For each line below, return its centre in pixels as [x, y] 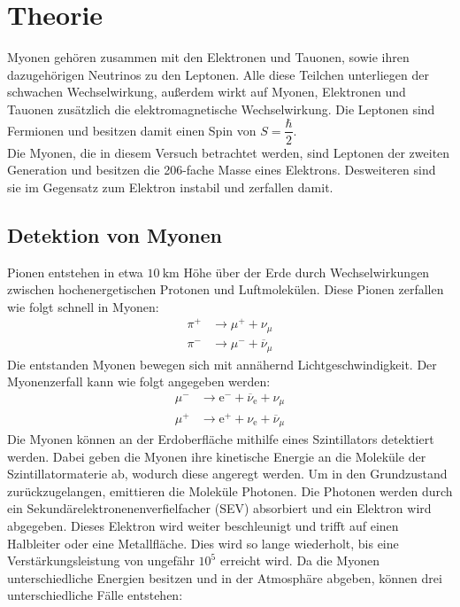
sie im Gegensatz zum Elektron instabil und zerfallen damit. [170, 187]
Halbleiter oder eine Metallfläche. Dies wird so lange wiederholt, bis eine [203, 543]
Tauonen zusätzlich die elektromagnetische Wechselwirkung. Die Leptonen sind [221, 109]
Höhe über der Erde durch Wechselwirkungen [307, 272]
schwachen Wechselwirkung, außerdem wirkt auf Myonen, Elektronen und [207, 92]
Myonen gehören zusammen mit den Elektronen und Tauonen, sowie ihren [208, 57]
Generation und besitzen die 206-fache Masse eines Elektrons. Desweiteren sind [222, 170]
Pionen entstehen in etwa [75, 272]
